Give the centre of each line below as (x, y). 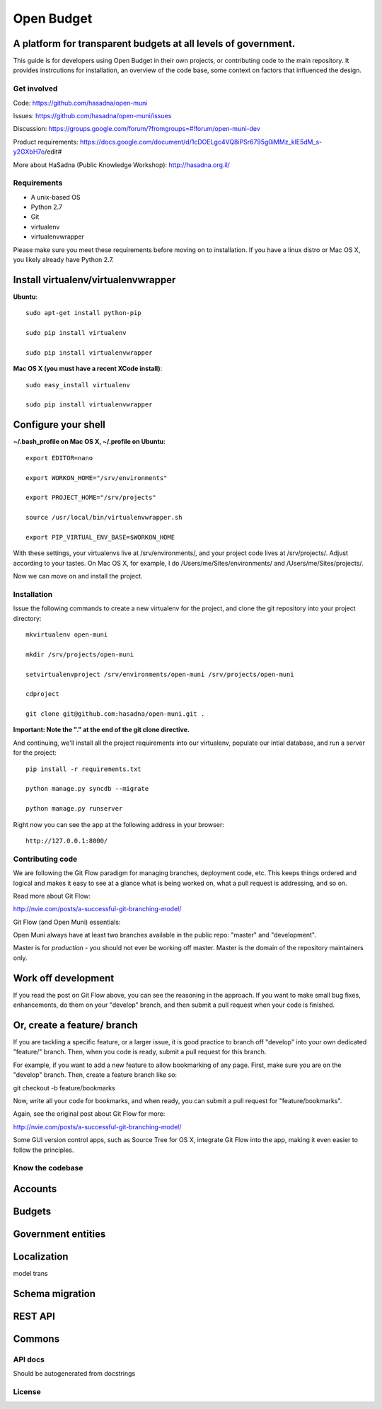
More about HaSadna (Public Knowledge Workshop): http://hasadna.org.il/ (121, 165)
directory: (27, 618)
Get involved (35, 89)
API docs (29, 1359)
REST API (34, 1316)
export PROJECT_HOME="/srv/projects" (91, 498)
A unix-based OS (56, 197)
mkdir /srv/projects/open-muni (80, 654)
